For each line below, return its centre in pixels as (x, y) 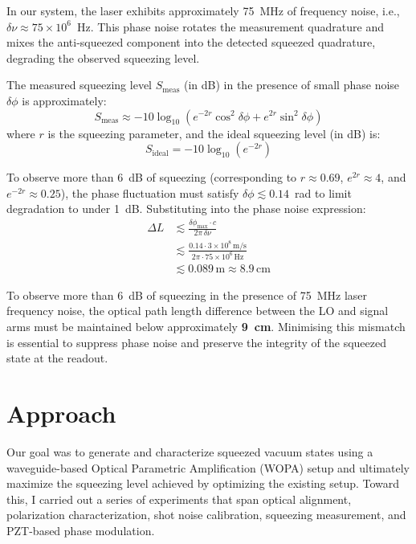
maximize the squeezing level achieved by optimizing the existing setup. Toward (203, 483)
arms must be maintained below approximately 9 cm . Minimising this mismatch (206, 327)
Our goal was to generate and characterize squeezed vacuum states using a (190, 451)
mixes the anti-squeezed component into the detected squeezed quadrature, (191, 42)
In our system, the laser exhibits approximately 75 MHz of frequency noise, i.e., (203, 10)
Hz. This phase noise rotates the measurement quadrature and (230, 26)
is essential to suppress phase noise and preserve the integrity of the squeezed (196, 342)
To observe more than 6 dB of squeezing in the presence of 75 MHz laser (187, 294)
